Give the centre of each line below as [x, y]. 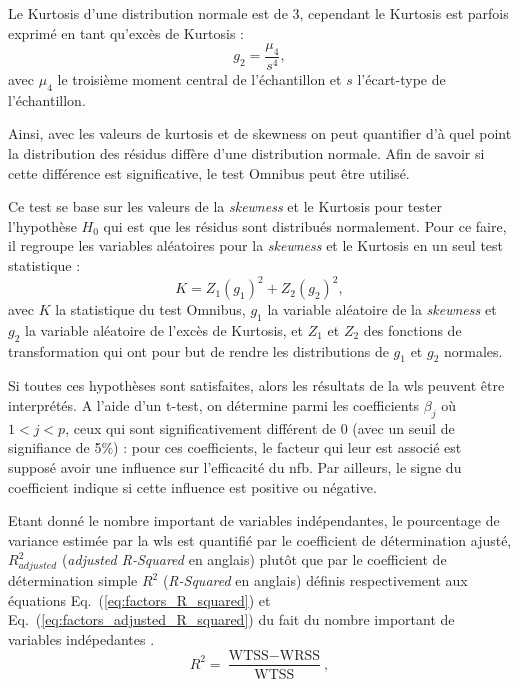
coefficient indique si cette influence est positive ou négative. [192, 486]
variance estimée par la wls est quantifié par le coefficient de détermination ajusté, [260, 539]
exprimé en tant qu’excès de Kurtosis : [126, 32]
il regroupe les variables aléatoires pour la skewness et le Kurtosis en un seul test [256, 245]
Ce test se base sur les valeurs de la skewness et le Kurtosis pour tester [225, 206]
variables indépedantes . [81, 638]
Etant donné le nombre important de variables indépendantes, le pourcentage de [254, 520]
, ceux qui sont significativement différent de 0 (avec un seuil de [260, 427]
